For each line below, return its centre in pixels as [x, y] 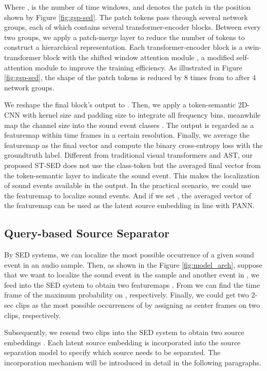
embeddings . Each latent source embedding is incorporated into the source [122, 342]
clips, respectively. [33, 315]
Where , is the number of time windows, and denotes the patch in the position [128, 7]
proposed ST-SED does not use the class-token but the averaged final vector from [132, 165]
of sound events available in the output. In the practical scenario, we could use [128, 185]
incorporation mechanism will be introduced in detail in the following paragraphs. [133, 363]
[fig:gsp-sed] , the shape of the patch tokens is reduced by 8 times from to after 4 [130, 77]
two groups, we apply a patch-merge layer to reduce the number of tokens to [125, 37]
